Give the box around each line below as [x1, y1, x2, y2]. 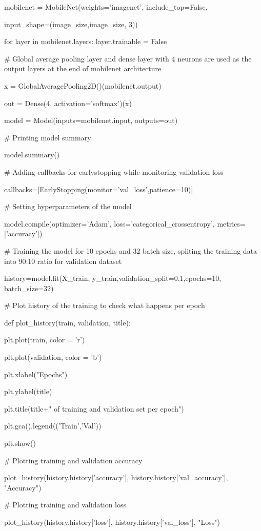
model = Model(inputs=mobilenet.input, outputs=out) [4, 115, 178, 126]
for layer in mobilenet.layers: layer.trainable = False [4, 36, 167, 47]
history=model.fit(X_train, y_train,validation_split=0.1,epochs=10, [4, 273, 222, 283]
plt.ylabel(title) [4, 386, 52, 397]
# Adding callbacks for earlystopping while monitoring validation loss [4, 166, 224, 177]
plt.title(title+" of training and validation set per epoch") [4, 403, 184, 414]
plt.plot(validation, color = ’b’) [4, 352, 102, 362]
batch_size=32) [4, 282, 54, 293]
